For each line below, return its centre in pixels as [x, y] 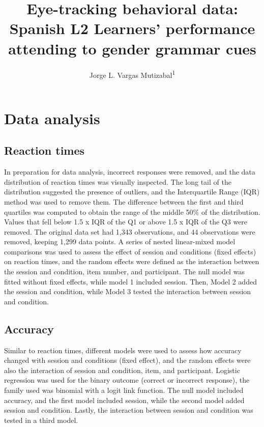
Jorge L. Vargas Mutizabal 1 [132, 74]
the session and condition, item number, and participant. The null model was [124, 272]
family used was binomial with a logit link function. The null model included [124, 390]
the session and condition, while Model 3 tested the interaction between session [128, 291]
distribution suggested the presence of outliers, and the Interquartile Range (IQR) [132, 192]
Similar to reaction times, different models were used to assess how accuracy [123, 350]
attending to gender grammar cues [132, 48]
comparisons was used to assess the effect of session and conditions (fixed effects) [130, 251]
